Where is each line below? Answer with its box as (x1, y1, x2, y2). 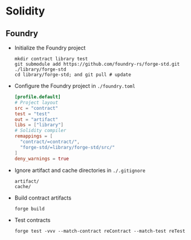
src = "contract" (14, 105, 59, 111)
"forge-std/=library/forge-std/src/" (20, 144, 115, 150)
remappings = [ (14, 133, 53, 139)
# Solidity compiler (14, 128, 66, 134)
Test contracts (14, 216, 51, 224)
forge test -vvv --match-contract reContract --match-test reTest (14, 228, 186, 234)
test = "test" (14, 110, 50, 117)
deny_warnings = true (14, 156, 70, 162)
